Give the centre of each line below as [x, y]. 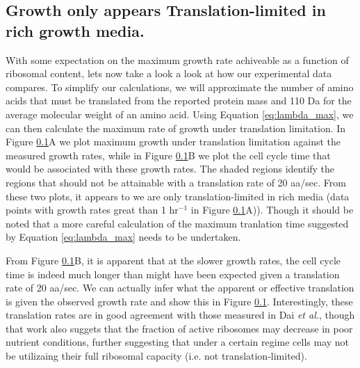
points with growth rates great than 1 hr [92, 210]
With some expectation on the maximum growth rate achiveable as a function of [177, 59]
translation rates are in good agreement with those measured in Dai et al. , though [180, 315]
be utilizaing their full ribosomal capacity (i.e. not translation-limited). [156, 356]
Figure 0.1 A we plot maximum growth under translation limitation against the [173, 142]
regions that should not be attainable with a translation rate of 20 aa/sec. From [176, 182]
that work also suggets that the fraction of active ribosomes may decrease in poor [179, 328]
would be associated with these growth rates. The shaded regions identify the [170, 169]
